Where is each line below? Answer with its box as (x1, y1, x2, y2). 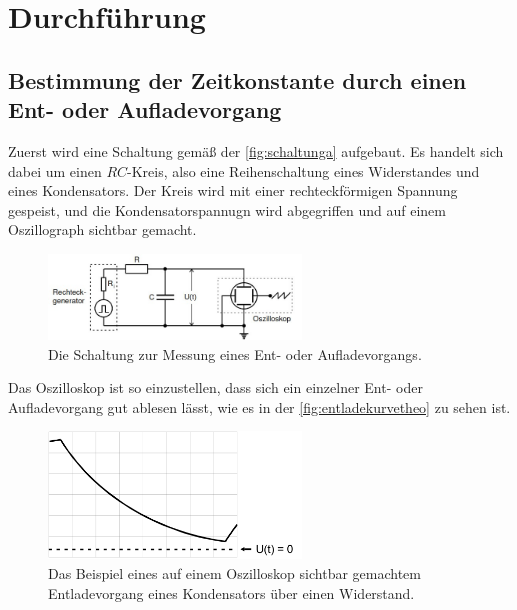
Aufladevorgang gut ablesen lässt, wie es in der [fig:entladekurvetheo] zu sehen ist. (8, 396, 511, 417)
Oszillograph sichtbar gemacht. (8, 219, 197, 240)
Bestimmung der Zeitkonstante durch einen (8, 64, 467, 95)
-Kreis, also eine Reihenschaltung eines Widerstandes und (127, 160, 480, 181)
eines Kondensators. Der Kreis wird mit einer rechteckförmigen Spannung (8, 180, 458, 201)
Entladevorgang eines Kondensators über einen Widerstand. (48, 582, 415, 603)
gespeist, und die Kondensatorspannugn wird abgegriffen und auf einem (8, 199, 446, 220)
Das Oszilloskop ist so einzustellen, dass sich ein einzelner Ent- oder (8, 377, 423, 398)
